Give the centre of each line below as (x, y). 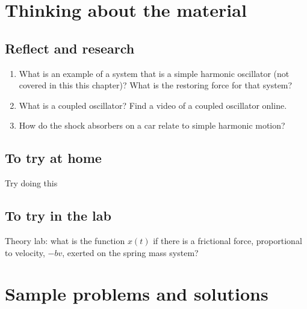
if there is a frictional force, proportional (228, 240)
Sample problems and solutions (137, 294)
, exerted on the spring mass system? (130, 252)
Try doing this (31, 183)
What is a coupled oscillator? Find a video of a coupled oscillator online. (153, 105)
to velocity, (25, 252)
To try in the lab (58, 216)
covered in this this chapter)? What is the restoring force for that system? (156, 85)
